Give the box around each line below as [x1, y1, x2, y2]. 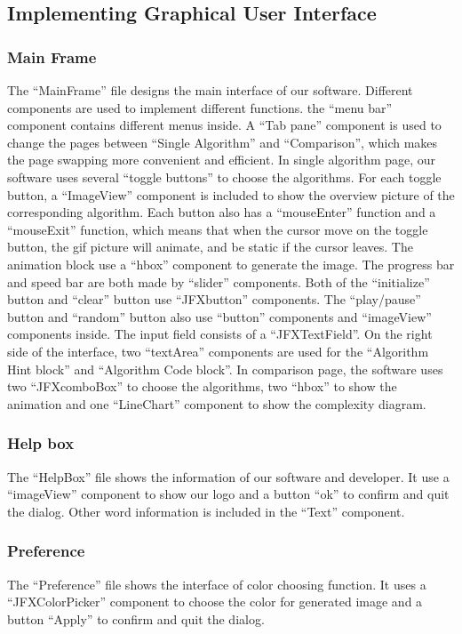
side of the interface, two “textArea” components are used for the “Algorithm [7, 341, 429, 360]
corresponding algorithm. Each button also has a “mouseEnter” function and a [7, 203, 436, 221]
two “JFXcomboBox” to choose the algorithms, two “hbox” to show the [7, 377, 397, 396]
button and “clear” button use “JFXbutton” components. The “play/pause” [7, 290, 421, 309]
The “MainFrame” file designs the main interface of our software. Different [7, 81, 413, 99]
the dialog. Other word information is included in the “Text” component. [7, 502, 405, 520]
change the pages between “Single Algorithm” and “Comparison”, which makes [7, 132, 438, 151]
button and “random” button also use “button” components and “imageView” [7, 307, 432, 325]
